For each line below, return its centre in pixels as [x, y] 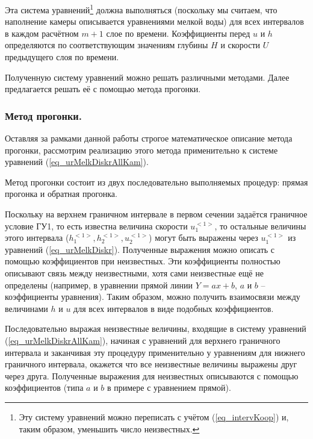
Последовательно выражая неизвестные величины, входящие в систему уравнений [156, 328]
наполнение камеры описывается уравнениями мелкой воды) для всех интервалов [154, 21]
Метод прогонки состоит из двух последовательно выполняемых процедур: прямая [156, 182]
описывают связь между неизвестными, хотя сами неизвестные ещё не [134, 272]
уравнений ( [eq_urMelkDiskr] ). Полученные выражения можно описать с [140, 249]
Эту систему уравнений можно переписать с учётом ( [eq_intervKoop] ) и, [154, 416]
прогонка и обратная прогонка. [61, 194]
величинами [26, 308]
